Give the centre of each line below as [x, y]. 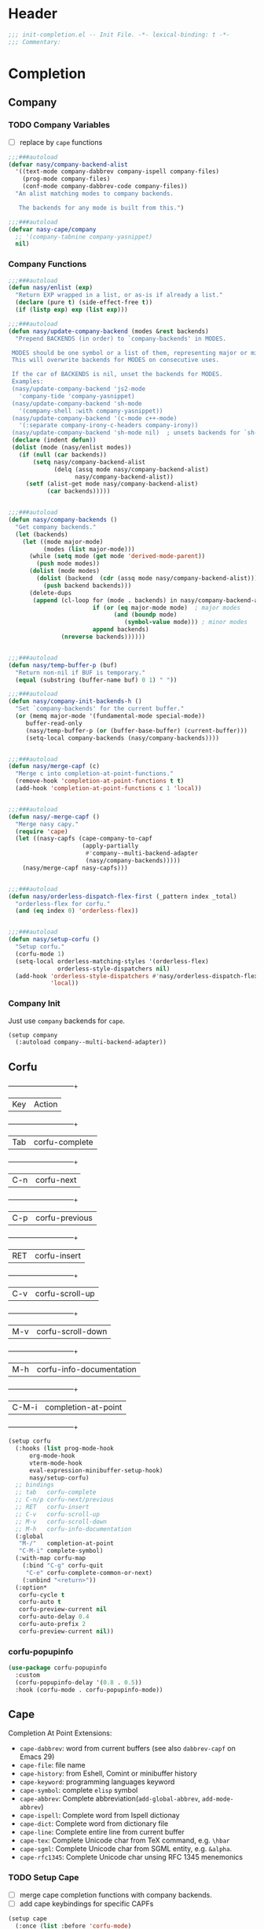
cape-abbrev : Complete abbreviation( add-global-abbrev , [110, 1798]
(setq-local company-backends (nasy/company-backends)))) [123, 738]
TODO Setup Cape [44, 1878]
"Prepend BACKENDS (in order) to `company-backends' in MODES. [121, 338]
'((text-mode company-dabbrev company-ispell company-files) [117, 172]
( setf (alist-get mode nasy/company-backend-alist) [112, 484]
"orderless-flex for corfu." [63, 904]
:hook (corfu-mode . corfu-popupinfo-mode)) [89, 1690]
